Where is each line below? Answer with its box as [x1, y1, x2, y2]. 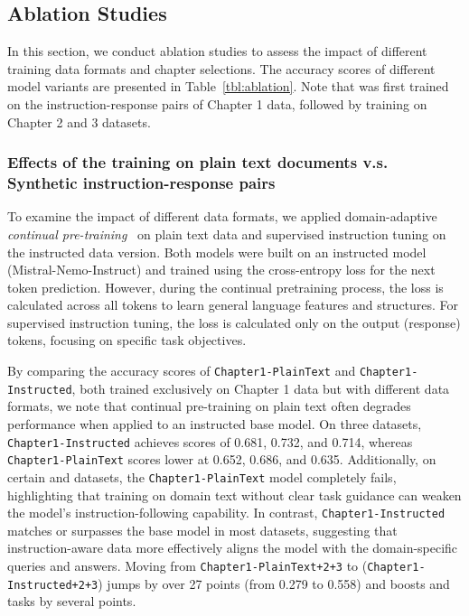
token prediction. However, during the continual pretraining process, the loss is [7, 277, 444, 296]
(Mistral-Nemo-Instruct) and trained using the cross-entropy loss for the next [7, 260, 436, 279]
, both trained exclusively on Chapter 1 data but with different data [71, 378, 450, 397]
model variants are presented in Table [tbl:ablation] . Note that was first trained [7, 77, 449, 96]
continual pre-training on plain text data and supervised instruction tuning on [7, 224, 446, 243]
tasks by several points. [7, 592, 136, 611]
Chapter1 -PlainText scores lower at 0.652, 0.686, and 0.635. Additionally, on [7, 450, 436, 469]
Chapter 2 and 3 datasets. [7, 112, 151, 131]
